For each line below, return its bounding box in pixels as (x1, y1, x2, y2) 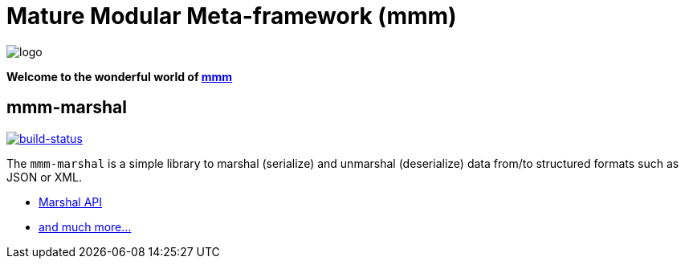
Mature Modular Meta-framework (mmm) (6, 2, 457, 30)
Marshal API (39, 194, 102, 209)
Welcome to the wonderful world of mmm (6, 69, 233, 84)
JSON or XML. (6, 169, 82, 184)
